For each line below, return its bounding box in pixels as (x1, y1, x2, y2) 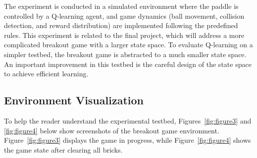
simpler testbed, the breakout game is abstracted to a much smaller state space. (4, 49, 247, 59)
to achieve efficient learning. (4, 68, 89, 79)
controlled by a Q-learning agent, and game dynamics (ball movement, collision (4, 10, 245, 21)
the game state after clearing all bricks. (4, 144, 123, 155)
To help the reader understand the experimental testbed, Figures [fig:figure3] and (4, 115, 252, 126)
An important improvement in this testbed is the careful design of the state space (4, 59, 252, 69)
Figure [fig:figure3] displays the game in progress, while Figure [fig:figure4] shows (4, 135, 251, 145)
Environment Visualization (4, 93, 144, 108)
